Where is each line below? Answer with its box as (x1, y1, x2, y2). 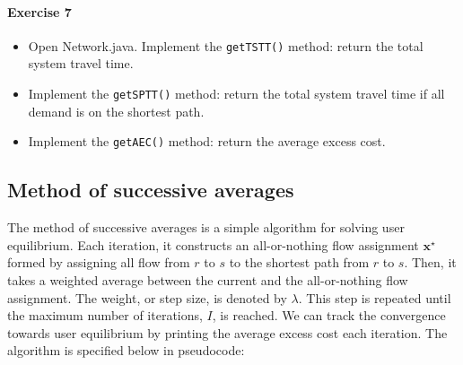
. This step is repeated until (298, 288, 451, 307)
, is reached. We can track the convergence (212, 306, 446, 325)
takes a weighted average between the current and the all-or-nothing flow (7, 270, 408, 289)
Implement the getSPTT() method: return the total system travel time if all (28, 84, 445, 103)
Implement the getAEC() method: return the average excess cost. (28, 132, 386, 151)
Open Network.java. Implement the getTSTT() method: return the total (28, 36, 424, 55)
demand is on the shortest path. (28, 101, 205, 120)
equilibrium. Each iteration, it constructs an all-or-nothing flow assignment (7, 235, 419, 254)
